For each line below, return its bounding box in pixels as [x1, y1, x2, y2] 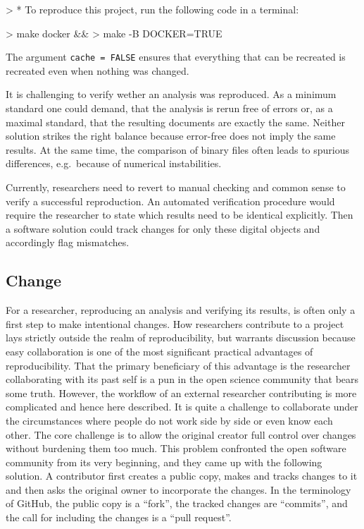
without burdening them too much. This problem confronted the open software [6, 441, 346, 456]
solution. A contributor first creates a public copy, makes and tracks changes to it [6, 468, 358, 483]
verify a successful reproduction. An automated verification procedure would [6, 193, 335, 208]
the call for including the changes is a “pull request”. [6, 510, 232, 525]
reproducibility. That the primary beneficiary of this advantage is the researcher [6, 358, 351, 372]
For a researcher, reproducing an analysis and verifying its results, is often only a [6, 303, 356, 317]
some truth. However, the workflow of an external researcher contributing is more [6, 385, 357, 400]
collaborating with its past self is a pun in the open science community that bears [6, 372, 359, 387]
